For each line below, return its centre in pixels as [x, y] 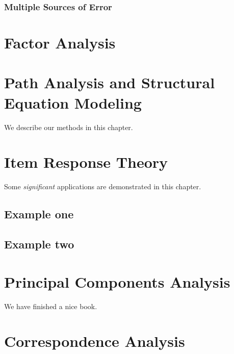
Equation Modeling [73, 102]
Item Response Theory [86, 162]
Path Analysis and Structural [110, 82]
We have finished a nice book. [51, 306]
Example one [39, 214]
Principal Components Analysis [117, 281]
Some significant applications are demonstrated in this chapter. [103, 186]
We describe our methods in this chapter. [69, 127]
